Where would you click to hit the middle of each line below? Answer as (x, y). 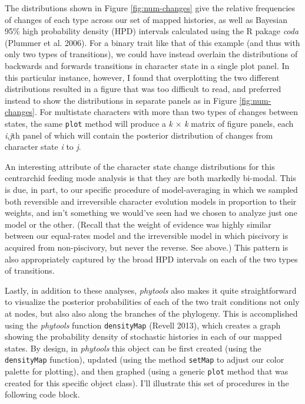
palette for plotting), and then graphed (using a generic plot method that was (147, 371)
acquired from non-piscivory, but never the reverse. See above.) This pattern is (147, 247)
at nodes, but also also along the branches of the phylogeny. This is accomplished (151, 313)
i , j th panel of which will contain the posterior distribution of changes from (139, 135)
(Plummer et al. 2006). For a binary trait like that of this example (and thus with (152, 42)
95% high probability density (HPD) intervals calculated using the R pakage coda (152, 31)
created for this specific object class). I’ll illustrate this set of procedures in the (147, 382)
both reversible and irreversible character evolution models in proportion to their (151, 201)
